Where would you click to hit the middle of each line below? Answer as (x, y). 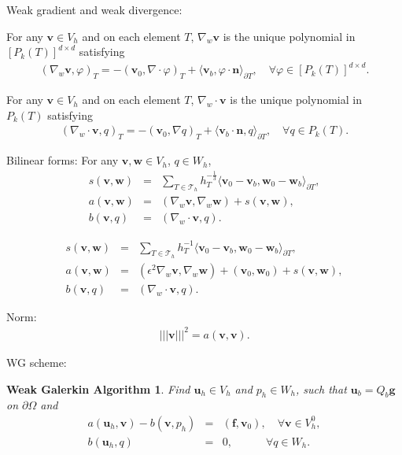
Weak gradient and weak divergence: (94, 9)
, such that (321, 388)
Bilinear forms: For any (63, 160)
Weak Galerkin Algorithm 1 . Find (98, 388)
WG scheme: (37, 362)
